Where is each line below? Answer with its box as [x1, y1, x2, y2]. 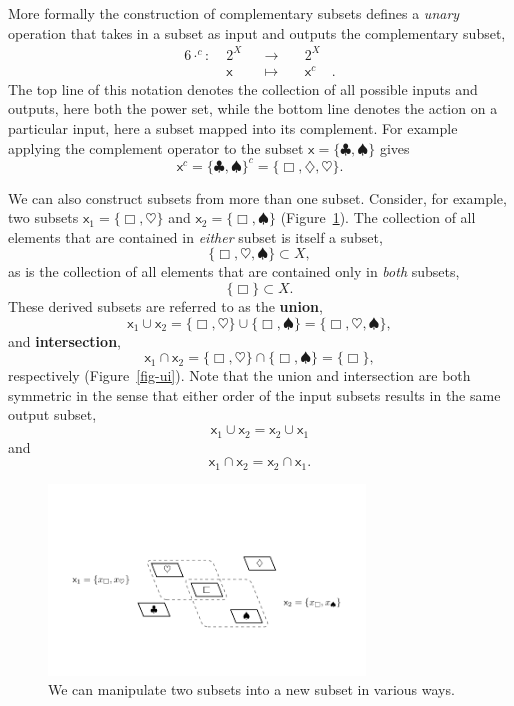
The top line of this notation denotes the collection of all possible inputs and [8, 78, 478, 99]
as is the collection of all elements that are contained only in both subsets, [8, 261, 460, 282]
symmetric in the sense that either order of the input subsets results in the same [8, 384, 501, 405]
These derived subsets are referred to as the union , [8, 296, 323, 317]
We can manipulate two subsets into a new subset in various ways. [48, 679, 455, 700]
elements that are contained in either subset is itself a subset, [8, 226, 383, 247]
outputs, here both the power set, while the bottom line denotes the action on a [8, 98, 498, 119]
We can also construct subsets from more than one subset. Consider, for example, [8, 187, 507, 208]
